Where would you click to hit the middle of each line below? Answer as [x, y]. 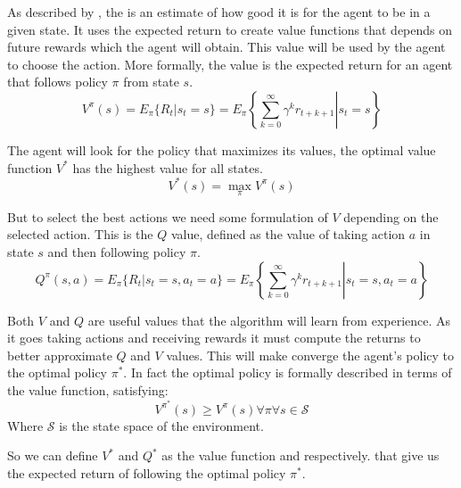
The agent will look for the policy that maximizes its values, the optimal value [222, 149]
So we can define [53, 455]
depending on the [391, 216]
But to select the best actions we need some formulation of [168, 216]
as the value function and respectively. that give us [300, 455]
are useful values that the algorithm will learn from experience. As [269, 320]
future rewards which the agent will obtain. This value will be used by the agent [226, 47]
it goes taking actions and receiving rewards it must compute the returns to [214, 338]
